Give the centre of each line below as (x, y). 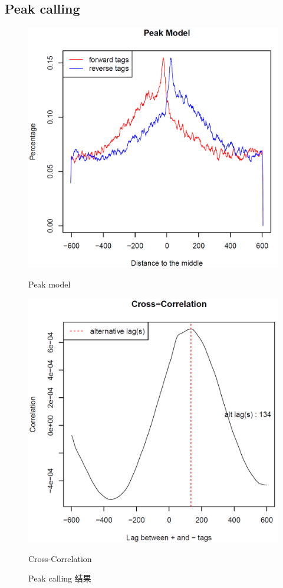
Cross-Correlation (60, 558)
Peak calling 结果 (60, 578)
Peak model (50, 284)
